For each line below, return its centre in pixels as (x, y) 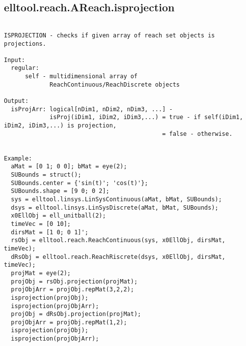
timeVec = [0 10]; (41, 224)
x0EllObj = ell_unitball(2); (58, 216)
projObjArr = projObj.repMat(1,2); (69, 322)
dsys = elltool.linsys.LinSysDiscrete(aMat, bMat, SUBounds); (115, 207)
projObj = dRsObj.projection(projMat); (76, 314)
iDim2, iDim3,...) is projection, (60, 126)
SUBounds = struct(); (46, 175)
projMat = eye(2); (41, 273)
